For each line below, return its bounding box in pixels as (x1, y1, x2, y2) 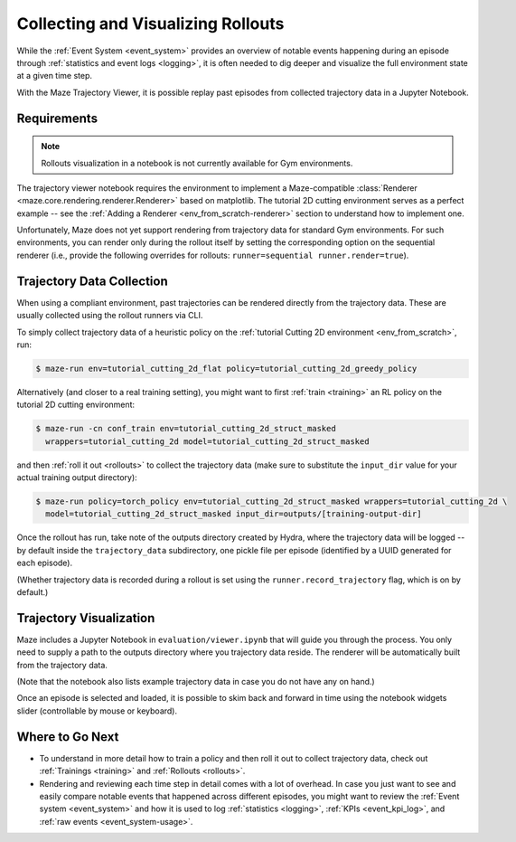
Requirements (16, 110, 99, 126)
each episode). (16, 557, 72, 569)
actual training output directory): (16, 472, 137, 483)
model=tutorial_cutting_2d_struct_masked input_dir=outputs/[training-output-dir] (45, 509, 422, 519)
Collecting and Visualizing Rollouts (16, 14, 285, 33)
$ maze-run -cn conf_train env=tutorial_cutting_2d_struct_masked (35, 423, 336, 434)
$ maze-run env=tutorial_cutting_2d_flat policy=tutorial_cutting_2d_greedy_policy (35, 363, 417, 374)
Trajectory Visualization (16, 610, 155, 626)
